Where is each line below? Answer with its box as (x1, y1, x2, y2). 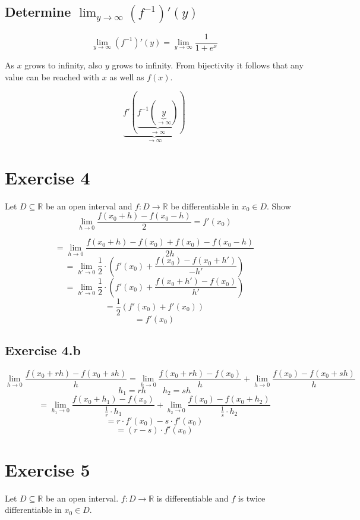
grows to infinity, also (24, 59, 103, 71)
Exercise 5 (5, 457, 90, 481)
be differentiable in (170, 199, 239, 212)
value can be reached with (5, 70, 100, 83)
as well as (109, 70, 144, 83)
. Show (267, 199, 291, 212)
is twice (238, 491, 266, 504)
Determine (5, 2, 71, 21)
